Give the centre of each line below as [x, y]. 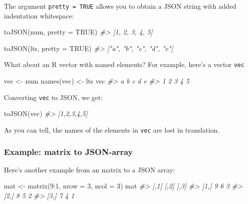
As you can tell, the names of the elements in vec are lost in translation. [112, 129]
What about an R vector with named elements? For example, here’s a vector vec [124, 64]
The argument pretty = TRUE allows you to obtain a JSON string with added [120, 6]
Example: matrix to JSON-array [68, 151]
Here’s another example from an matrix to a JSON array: [90, 169]
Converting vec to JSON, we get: [53, 97]
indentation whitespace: [39, 15]
